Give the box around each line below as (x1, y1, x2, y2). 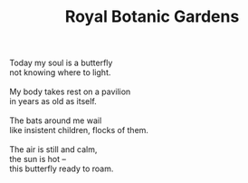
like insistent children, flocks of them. (9, 125, 149, 136)
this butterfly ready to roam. (9, 163, 114, 174)
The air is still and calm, (9, 144, 98, 155)
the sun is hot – (9, 154, 66, 165)
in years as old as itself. (9, 96, 97, 107)
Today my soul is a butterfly (9, 57, 113, 69)
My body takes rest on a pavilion (9, 86, 131, 97)
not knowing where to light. (9, 67, 111, 78)
